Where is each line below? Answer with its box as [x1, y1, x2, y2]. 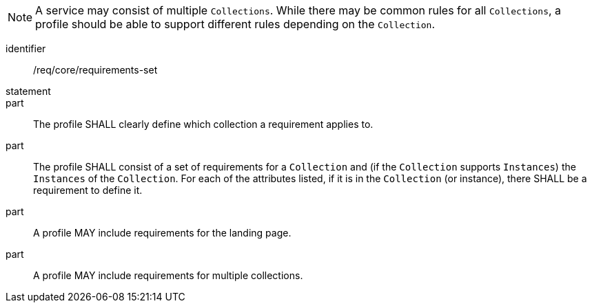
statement [6, 85, 51, 97]
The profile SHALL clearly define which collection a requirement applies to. [33, 118, 374, 130]
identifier [6, 43, 46, 54]
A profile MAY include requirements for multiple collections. [33, 269, 303, 281]
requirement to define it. [33, 184, 143, 196]
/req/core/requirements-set [33, 64, 158, 76]
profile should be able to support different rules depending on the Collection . [35, 17, 435, 31]
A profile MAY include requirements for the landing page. [33, 227, 292, 239]
